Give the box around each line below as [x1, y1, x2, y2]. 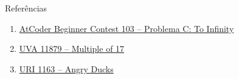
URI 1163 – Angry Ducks [19, 62, 114, 75]
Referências [5, 2, 47, 14]
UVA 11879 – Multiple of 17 [19, 42, 125, 55]
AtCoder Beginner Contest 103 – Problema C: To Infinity [19, 22, 234, 34]
